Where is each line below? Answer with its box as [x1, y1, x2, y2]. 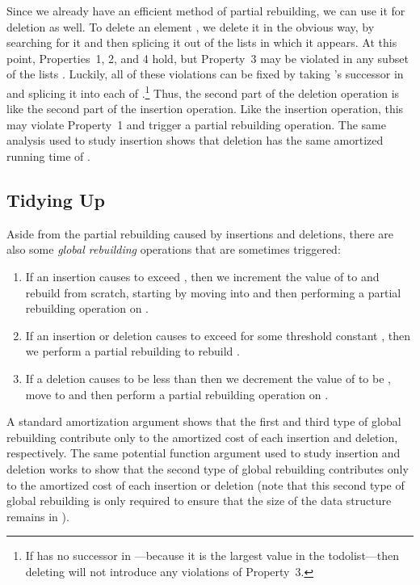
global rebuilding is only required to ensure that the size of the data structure [6, 492, 392, 509]
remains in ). [6, 507, 69, 524]
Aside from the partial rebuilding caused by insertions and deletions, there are [6, 225, 393, 242]
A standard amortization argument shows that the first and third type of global [6, 413, 401, 430]
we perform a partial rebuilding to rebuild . [25, 343, 240, 360]
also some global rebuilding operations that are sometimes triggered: [6, 241, 341, 258]
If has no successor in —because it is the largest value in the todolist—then [25, 547, 400, 564]
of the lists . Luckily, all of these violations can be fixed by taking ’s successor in [6, 65, 404, 82]
